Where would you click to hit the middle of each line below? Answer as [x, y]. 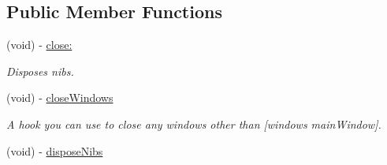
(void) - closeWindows [60, 97]
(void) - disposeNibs [55, 150]
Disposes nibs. [40, 71]
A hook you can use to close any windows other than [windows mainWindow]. [194, 124]
